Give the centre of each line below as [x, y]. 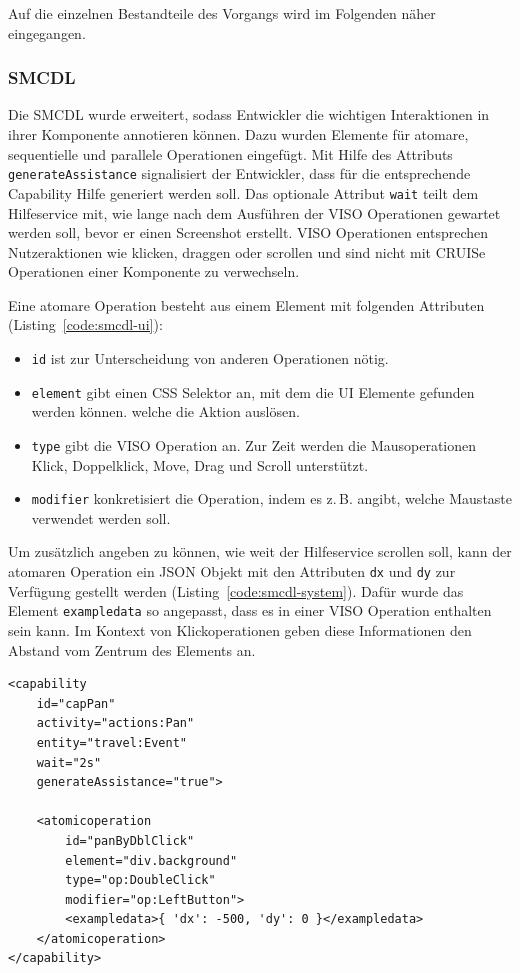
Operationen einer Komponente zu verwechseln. [154, 271]
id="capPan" [76, 703]
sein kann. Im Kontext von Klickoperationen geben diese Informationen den [240, 629]
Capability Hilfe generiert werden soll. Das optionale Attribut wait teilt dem [243, 192]
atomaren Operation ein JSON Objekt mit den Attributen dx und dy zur [232, 571]
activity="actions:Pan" [115, 723]
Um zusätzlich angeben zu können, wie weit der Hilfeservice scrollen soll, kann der [260, 551]
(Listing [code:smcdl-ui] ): [85, 324]
